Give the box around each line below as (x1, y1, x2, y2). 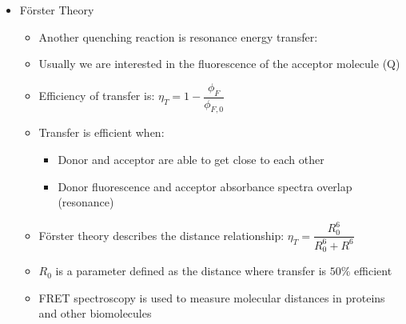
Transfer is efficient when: (38, 124, 165, 141)
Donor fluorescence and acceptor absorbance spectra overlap (58, 178, 352, 194)
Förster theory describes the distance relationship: (38, 226, 285, 243)
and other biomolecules (38, 305, 152, 322)
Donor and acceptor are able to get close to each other (58, 151, 324, 167)
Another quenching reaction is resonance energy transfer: (38, 28, 318, 45)
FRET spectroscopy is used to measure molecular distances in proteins (38, 289, 385, 306)
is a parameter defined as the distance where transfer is (55, 262, 327, 279)
